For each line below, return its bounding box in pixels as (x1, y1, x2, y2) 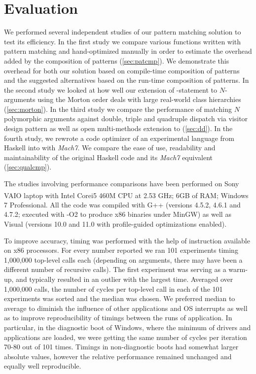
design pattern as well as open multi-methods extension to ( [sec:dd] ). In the (4, 123, 233, 134)
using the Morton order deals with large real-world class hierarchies (37, 94, 241, 104)
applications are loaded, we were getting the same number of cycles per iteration (4, 332, 247, 342)
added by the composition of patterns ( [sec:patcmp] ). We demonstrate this (4, 55, 229, 66)
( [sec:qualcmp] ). (4, 162, 52, 172)
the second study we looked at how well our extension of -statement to (4, 84, 217, 95)
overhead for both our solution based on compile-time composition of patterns (4, 65, 240, 75)
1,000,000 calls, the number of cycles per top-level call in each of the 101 (4, 283, 223, 294)
